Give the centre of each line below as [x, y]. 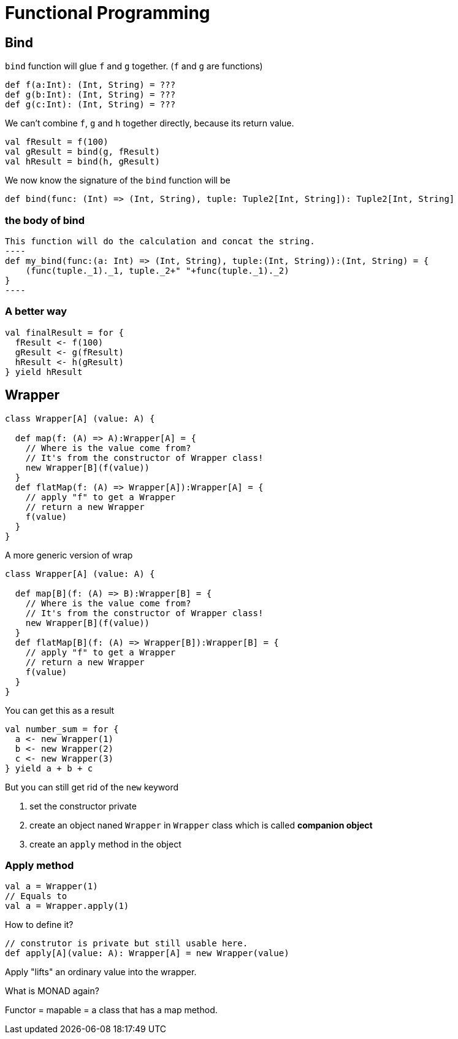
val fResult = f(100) [57, 142]
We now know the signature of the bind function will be [118, 180]
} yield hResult [44, 372]
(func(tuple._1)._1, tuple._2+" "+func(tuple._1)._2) [157, 270]
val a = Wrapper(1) [52, 886]
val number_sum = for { [62, 729]
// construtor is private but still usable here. [127, 944]
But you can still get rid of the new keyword [92, 787]
